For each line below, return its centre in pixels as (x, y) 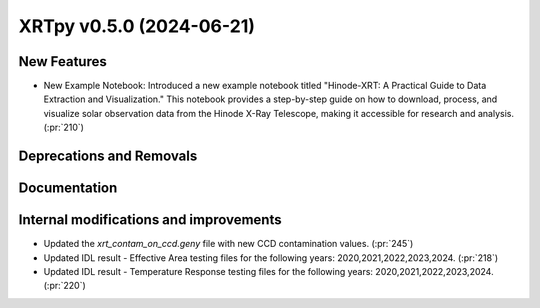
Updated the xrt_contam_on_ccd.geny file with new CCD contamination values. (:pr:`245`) (228, 244)
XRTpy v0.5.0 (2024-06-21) (136, 26)
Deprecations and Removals (108, 156)
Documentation (68, 188)
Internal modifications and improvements (150, 220)
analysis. (496, 113)
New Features (62, 61)
